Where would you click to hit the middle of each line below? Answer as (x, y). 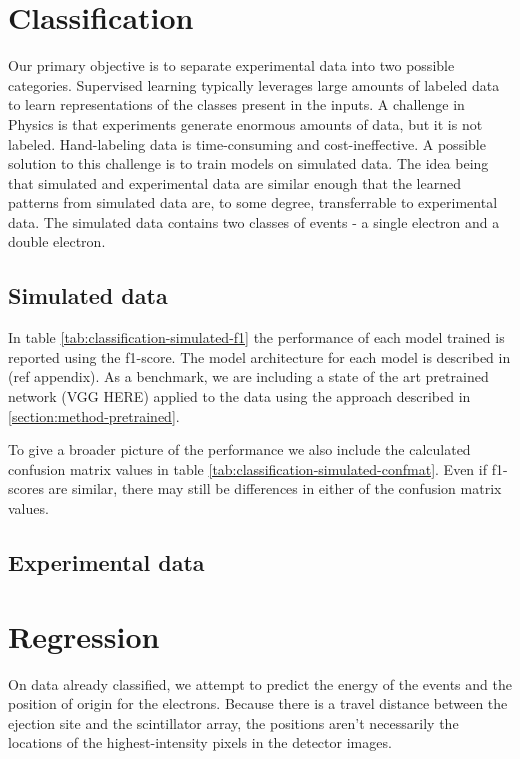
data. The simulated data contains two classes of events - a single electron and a (254, 221)
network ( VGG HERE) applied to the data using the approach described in (239, 396)
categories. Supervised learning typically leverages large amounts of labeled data (254, 84)
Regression (84, 635)
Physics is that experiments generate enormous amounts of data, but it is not (245, 123)
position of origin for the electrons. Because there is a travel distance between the (258, 703)
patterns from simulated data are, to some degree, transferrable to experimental (253, 202)
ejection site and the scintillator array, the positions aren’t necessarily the (233, 722)
